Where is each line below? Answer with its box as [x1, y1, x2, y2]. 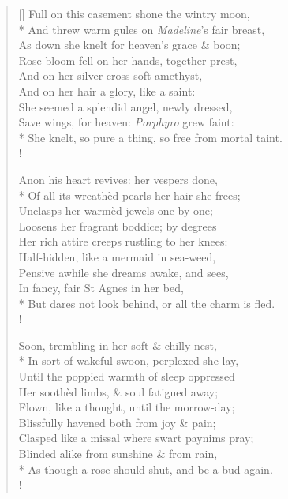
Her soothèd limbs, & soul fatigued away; [18, 383, 219, 400]
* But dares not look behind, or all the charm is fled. [18, 295, 275, 311]
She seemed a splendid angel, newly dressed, [18, 98, 233, 114]
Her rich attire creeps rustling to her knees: [18, 233, 228, 249]
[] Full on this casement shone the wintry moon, [18, 6, 250, 21]
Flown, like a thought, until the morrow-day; [18, 399, 235, 415]
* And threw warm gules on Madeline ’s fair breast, [18, 21, 265, 37]
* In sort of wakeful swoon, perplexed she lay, [18, 352, 239, 369]
